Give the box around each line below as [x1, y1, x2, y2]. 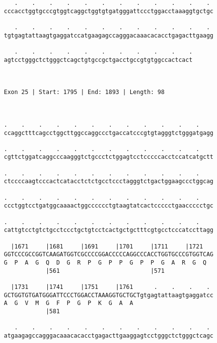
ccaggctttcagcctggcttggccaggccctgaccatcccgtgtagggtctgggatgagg [4, 129, 214, 136]
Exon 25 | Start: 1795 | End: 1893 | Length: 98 [4, 89, 165, 96]
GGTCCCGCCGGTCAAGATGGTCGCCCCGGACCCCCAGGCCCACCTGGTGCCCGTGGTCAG [4, 251, 214, 258]
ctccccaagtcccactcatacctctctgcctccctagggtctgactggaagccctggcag [4, 178, 214, 185]
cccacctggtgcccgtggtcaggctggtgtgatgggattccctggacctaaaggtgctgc [4, 7, 214, 15]
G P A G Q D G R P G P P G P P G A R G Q [4, 259, 207, 266]
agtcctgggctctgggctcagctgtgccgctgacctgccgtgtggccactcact [4, 56, 193, 63]
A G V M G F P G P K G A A [4, 300, 133, 307]
